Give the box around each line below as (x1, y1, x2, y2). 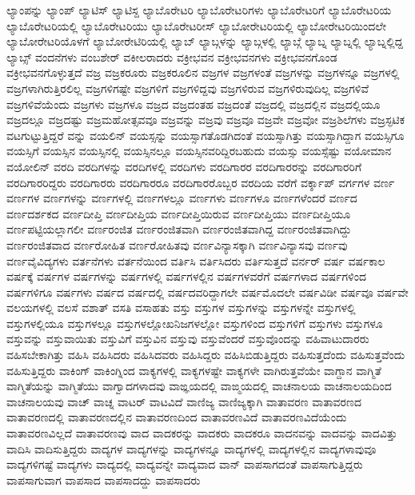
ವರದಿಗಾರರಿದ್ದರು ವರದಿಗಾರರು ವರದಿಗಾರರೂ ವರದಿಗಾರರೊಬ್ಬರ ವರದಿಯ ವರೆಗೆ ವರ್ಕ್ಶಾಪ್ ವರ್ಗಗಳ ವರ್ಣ (6, 174, 395, 190)
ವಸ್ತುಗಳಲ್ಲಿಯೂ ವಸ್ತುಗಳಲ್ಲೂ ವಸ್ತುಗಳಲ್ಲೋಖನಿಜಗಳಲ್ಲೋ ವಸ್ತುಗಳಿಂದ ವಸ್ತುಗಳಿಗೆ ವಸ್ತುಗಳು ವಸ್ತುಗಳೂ (6, 314, 383, 331)
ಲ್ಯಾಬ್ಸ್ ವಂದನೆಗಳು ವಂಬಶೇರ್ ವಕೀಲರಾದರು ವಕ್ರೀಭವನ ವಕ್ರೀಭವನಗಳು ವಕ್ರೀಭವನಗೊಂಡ (6, 48, 337, 65)
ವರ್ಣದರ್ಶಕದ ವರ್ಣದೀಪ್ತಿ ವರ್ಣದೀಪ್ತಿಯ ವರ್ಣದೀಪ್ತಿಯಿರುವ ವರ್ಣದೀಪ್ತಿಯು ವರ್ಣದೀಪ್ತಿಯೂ (6, 205, 351, 222)
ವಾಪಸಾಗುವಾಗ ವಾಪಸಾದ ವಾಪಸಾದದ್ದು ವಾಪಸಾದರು (6, 471, 201, 488)
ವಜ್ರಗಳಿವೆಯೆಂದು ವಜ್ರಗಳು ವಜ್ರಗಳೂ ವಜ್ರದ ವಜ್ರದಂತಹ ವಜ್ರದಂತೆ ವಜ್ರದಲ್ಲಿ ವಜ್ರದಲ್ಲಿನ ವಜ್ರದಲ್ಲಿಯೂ (6, 95, 381, 112)
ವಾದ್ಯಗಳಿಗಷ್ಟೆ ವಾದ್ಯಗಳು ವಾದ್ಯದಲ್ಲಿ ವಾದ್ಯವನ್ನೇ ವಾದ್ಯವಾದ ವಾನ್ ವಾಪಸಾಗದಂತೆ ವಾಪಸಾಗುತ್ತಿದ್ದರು (6, 456, 363, 473)
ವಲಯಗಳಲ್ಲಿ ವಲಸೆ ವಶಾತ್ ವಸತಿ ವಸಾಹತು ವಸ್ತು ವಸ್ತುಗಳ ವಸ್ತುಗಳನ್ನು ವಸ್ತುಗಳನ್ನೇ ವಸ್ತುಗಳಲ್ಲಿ (6, 299, 356, 316)
